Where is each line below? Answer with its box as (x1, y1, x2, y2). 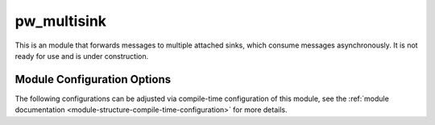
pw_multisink (14, 12, 107, 30)
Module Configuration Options (14, 73, 172, 86)
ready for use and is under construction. (14, 51, 149, 60)
